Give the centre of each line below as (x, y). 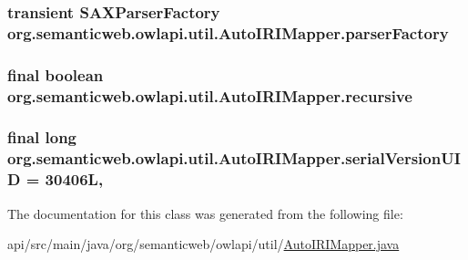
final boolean (56, 74)
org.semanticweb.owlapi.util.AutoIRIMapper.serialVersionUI (234, 158)
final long (42, 137)
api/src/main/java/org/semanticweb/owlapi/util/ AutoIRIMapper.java (203, 244)
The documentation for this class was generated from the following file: (205, 213)
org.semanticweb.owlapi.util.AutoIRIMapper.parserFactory (228, 32)
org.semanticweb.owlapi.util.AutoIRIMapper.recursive (210, 95)
